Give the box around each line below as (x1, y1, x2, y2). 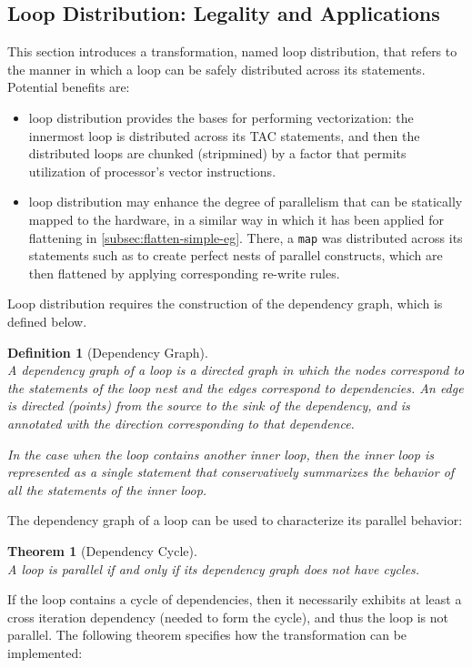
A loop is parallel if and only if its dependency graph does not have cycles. (7, 559, 420, 578)
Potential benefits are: (7, 77, 130, 96)
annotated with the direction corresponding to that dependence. (7, 413, 355, 432)
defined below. (7, 311, 87, 330)
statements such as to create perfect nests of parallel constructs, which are (28, 246, 443, 265)
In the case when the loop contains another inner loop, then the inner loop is (7, 444, 434, 463)
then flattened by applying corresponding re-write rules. (28, 263, 340, 282)
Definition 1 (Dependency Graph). (7, 342, 208, 361)
